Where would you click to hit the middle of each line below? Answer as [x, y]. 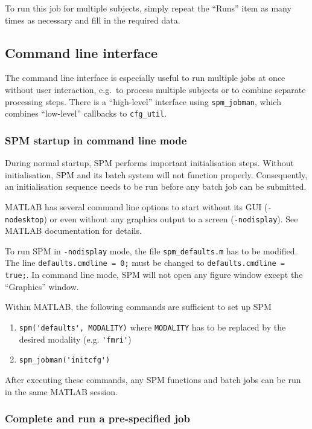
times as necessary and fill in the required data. [93, 20]
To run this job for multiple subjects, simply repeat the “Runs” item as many [148, 8]
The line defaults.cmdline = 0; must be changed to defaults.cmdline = [145, 263]
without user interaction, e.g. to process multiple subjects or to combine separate [155, 89]
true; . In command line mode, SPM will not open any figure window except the [154, 275]
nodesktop [24, 220]
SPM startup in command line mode [96, 140]
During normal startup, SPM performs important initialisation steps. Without [150, 163]
